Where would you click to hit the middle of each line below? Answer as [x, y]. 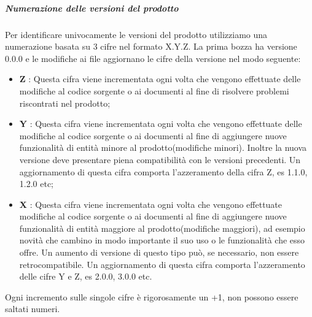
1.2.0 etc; [37, 184]
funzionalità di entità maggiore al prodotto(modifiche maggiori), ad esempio [162, 228]
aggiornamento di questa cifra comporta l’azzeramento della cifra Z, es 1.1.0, [163, 171]
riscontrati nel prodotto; [65, 103]
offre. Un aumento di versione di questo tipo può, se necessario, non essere [159, 252]
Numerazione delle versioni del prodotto [92, 8]
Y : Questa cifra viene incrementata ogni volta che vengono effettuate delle [161, 124]
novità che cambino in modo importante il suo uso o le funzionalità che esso [162, 240]
